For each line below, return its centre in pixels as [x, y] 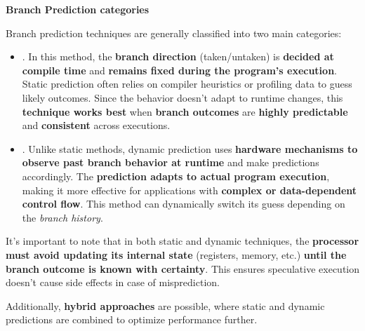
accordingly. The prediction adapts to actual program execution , [176, 176]
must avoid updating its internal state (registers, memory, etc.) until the [176, 254]
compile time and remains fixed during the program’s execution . [179, 70]
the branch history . [62, 217]
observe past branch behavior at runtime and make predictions [171, 162]
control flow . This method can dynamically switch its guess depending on [184, 204]
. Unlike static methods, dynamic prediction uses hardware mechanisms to [190, 148]
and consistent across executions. [96, 125]
